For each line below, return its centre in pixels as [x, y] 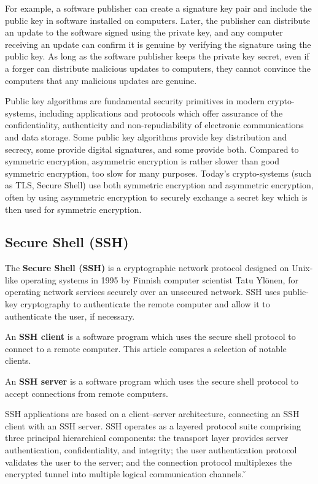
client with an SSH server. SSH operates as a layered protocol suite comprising [153, 425]
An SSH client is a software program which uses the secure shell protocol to [150, 336]
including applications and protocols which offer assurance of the [161, 113]
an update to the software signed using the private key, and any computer [144, 32]
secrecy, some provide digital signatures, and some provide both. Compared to [152, 149]
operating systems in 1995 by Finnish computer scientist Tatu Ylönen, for [159, 279]
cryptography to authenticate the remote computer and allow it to [145, 304]
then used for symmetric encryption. [73, 209]
